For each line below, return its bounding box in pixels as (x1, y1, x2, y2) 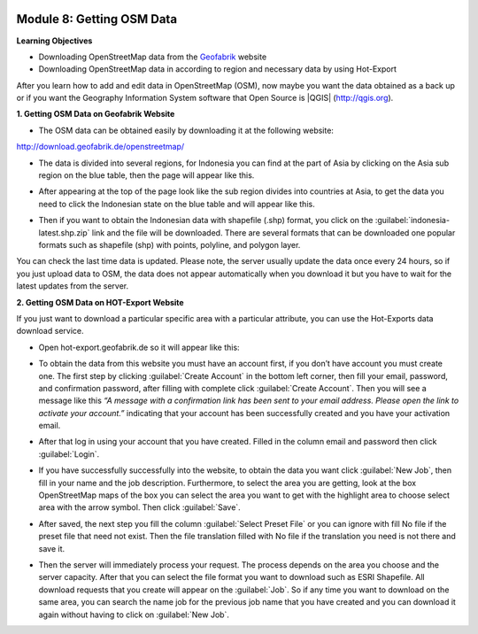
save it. (38, 543, 66, 553)
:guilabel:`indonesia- (374, 215, 451, 226)
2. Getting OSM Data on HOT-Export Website (16, 297, 185, 307)
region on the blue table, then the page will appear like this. (38, 170, 255, 181)
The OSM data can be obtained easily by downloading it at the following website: (38, 125, 334, 135)
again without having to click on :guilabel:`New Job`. (38, 609, 230, 620)
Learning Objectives (16, 35, 93, 46)
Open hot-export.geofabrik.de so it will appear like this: (38, 342, 240, 352)
